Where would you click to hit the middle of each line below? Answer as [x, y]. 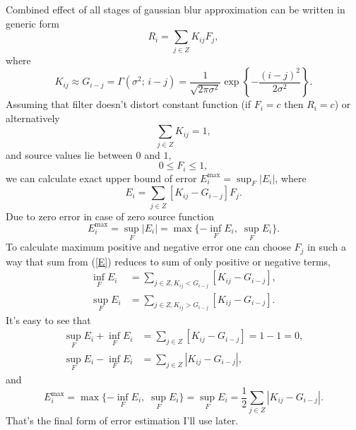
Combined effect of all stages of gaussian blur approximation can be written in [176, 9]
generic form [32, 23]
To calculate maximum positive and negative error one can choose [148, 247]
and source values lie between [69, 154]
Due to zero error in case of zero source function [110, 216]
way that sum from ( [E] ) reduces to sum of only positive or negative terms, [168, 261]
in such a [327, 247]
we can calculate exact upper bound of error [101, 178]
